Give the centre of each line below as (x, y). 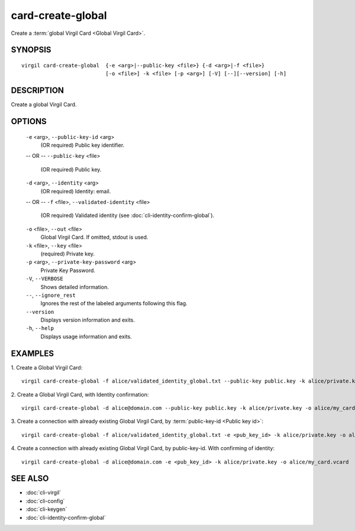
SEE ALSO (30, 479)
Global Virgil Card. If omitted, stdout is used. (94, 237)
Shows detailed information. (75, 287)
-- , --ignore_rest (51, 295)
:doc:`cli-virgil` (43, 493)
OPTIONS (29, 122)
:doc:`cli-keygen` (46, 509)
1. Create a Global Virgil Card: (47, 367)
